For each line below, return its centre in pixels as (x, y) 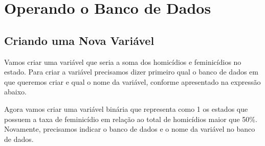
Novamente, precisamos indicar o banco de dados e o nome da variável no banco (130, 129)
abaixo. (15, 92)
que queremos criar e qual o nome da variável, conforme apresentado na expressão (132, 81)
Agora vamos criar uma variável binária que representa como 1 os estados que (126, 108)
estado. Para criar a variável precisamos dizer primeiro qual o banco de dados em (131, 72)
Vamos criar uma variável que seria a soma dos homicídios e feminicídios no (123, 62)
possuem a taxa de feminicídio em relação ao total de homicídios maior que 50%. (131, 119)
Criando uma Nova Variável (79, 40)
